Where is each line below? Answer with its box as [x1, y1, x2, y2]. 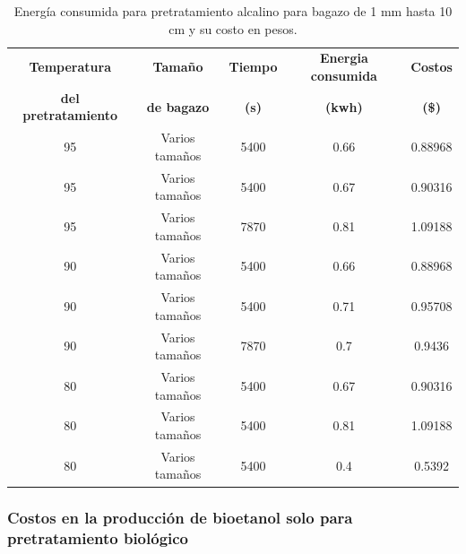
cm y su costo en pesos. [168, 19, 298, 38]
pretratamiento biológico [7, 527, 189, 550]
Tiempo [229, 57, 278, 76]
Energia [319, 48, 368, 67]
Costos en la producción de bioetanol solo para [7, 506, 353, 529]
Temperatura [29, 57, 111, 76]
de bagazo [146, 97, 210, 116]
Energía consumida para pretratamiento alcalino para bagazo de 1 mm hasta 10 [13, 2, 453, 20]
